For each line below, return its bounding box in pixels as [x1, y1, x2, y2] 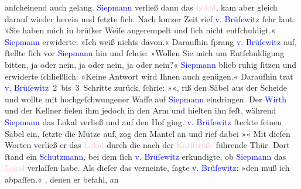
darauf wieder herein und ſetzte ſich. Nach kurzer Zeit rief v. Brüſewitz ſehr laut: [5, 12, 295, 25]
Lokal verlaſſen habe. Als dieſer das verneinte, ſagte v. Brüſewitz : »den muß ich [5, 161, 290, 174]
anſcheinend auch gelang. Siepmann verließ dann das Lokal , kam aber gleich [5, 1, 278, 13]
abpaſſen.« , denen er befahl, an [5, 173, 119, 185]
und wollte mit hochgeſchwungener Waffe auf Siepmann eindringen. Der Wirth [5, 92, 287, 105]
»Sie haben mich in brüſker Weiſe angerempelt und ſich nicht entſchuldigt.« [5, 24, 276, 36]
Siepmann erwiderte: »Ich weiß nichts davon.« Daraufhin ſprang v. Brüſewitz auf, [5, 35, 297, 47]
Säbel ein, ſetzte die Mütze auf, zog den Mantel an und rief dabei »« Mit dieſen [5, 127, 290, 139]
